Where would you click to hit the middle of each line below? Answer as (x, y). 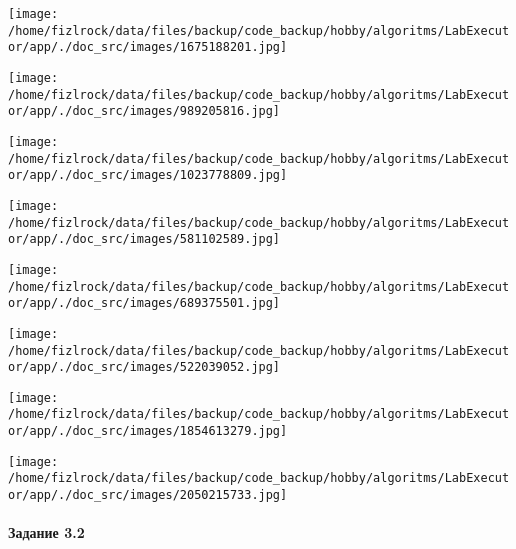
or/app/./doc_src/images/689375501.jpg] (144, 303)
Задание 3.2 (46, 532)
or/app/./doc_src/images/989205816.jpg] (144, 111)
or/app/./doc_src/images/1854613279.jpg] (148, 431)
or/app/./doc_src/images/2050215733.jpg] (148, 495)
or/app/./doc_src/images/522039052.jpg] (144, 367)
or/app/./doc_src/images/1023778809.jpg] (148, 175)
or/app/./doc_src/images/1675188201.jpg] (148, 47)
